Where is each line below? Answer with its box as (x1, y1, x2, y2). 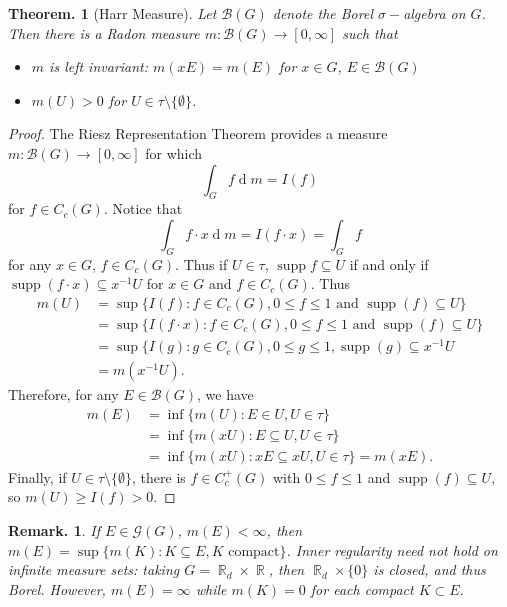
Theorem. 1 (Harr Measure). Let (8, 3, 217, 23)
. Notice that (103, 198, 183, 219)
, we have (197, 384, 254, 405)
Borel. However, (8, 578, 106, 599)
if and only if (349, 253, 429, 274)
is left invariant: (49, 56, 149, 77)
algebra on (403, 3, 466, 23)
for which (145, 142, 203, 163)
